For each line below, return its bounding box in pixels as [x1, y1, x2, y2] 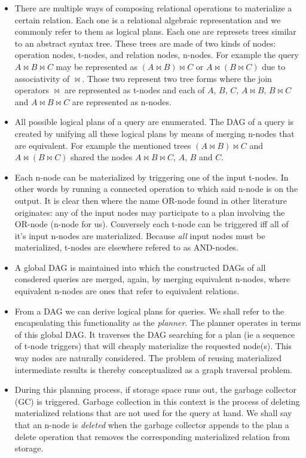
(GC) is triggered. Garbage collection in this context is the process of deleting [14, 395, 300, 407]
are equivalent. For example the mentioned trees [14, 139, 191, 151]
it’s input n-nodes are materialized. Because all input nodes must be [14, 229, 265, 242]
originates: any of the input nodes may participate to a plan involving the [14, 206, 285, 218]
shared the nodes [71, 151, 133, 163]
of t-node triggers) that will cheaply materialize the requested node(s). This [14, 340, 292, 352]
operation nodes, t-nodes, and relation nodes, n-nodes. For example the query [14, 48, 299, 61]
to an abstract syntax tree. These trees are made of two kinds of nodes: [14, 36, 276, 49]
